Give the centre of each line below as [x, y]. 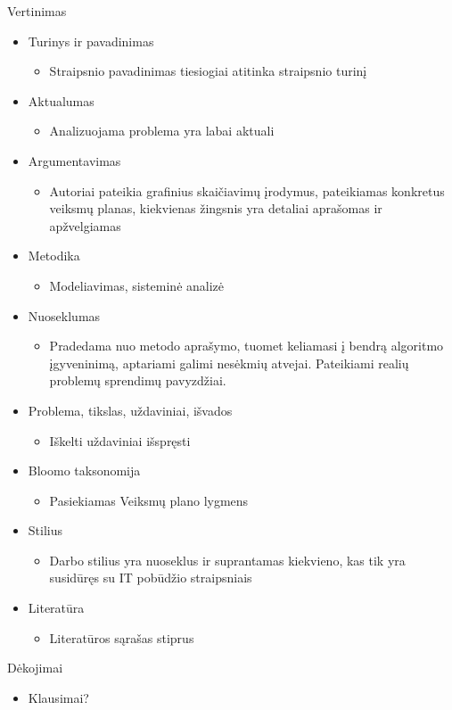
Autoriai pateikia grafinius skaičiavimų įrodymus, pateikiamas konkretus [247, 190]
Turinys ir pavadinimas [91, 41]
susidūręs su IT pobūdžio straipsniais [151, 578]
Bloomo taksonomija [84, 471]
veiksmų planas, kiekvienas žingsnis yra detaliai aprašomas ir [216, 208]
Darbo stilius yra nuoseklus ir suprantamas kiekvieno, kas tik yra [227, 560]
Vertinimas [37, 11]
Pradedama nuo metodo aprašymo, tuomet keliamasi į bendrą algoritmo [247, 346]
